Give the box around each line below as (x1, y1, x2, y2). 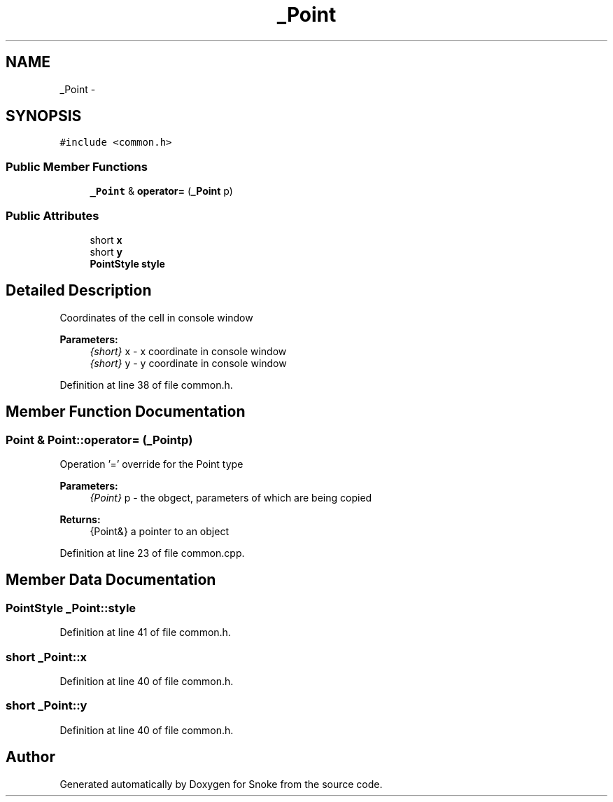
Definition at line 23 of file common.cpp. (59, 547, 245, 559)
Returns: (59, 513, 101, 525)
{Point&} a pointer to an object (90, 525, 229, 537)
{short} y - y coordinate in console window (90, 357, 287, 369)
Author (6, 748, 55, 766)
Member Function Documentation (6, 403, 246, 421)
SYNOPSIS (6, 107, 82, 125)
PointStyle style (90, 257, 165, 270)
